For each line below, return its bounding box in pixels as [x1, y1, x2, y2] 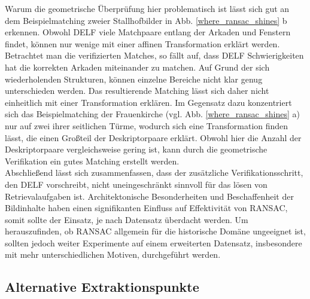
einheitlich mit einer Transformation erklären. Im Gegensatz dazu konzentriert [5, 96, 292, 108]
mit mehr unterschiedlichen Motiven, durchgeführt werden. [5, 248, 221, 261]
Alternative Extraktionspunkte [5, 277, 199, 296]
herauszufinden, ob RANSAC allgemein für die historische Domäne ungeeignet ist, [5, 225, 306, 237]
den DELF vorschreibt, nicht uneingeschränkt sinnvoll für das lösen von [5, 178, 268, 190]
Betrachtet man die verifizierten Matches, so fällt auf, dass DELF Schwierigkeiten [5, 49, 304, 62]
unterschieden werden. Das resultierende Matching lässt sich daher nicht [5, 84, 269, 97]
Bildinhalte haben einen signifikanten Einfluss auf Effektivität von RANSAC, [5, 202, 288, 214]
